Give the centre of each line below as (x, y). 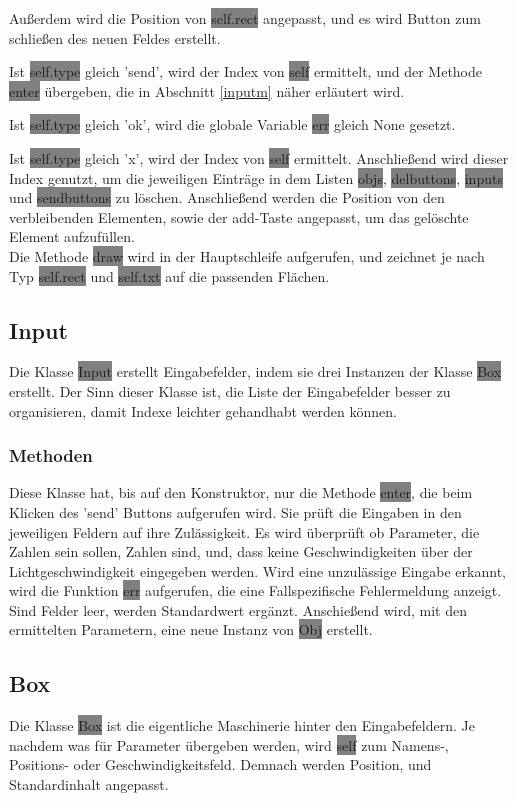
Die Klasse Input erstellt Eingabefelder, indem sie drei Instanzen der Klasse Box (255, 371)
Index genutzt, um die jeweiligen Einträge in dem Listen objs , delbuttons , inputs (256, 177)
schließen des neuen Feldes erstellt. (115, 37)
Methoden (51, 455)
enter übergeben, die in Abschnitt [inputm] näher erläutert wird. (207, 90)
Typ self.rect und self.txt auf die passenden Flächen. (169, 275)
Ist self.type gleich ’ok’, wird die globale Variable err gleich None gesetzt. (232, 124)
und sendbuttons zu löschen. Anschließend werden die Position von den (227, 197)
